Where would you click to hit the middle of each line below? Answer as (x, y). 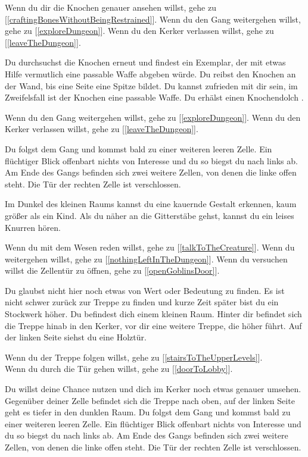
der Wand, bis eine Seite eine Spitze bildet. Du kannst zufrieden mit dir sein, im (151, 85)
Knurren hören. (33, 227)
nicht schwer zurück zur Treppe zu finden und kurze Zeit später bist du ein (142, 302)
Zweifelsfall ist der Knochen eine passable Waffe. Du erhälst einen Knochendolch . (154, 97)
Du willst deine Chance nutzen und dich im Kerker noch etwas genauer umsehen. (153, 389)
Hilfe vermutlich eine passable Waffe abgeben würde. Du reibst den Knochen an (150, 73)
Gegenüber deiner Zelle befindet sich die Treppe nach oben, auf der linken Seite (150, 400)
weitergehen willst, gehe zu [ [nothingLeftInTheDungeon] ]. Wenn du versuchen (146, 259)
